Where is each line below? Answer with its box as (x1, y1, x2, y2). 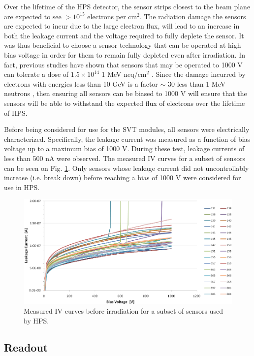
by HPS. (24, 316, 49, 326)
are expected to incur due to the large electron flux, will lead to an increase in (4, 21, 240, 31)
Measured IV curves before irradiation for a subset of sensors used (24, 306, 223, 316)
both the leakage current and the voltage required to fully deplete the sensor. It (4, 30, 244, 40)
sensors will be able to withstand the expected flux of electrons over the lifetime (4, 97, 245, 108)
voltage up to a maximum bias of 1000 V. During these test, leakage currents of (4, 143, 245, 154)
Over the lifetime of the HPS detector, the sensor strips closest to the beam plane (4, 1, 251, 11)
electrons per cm (87, 11, 137, 21)
